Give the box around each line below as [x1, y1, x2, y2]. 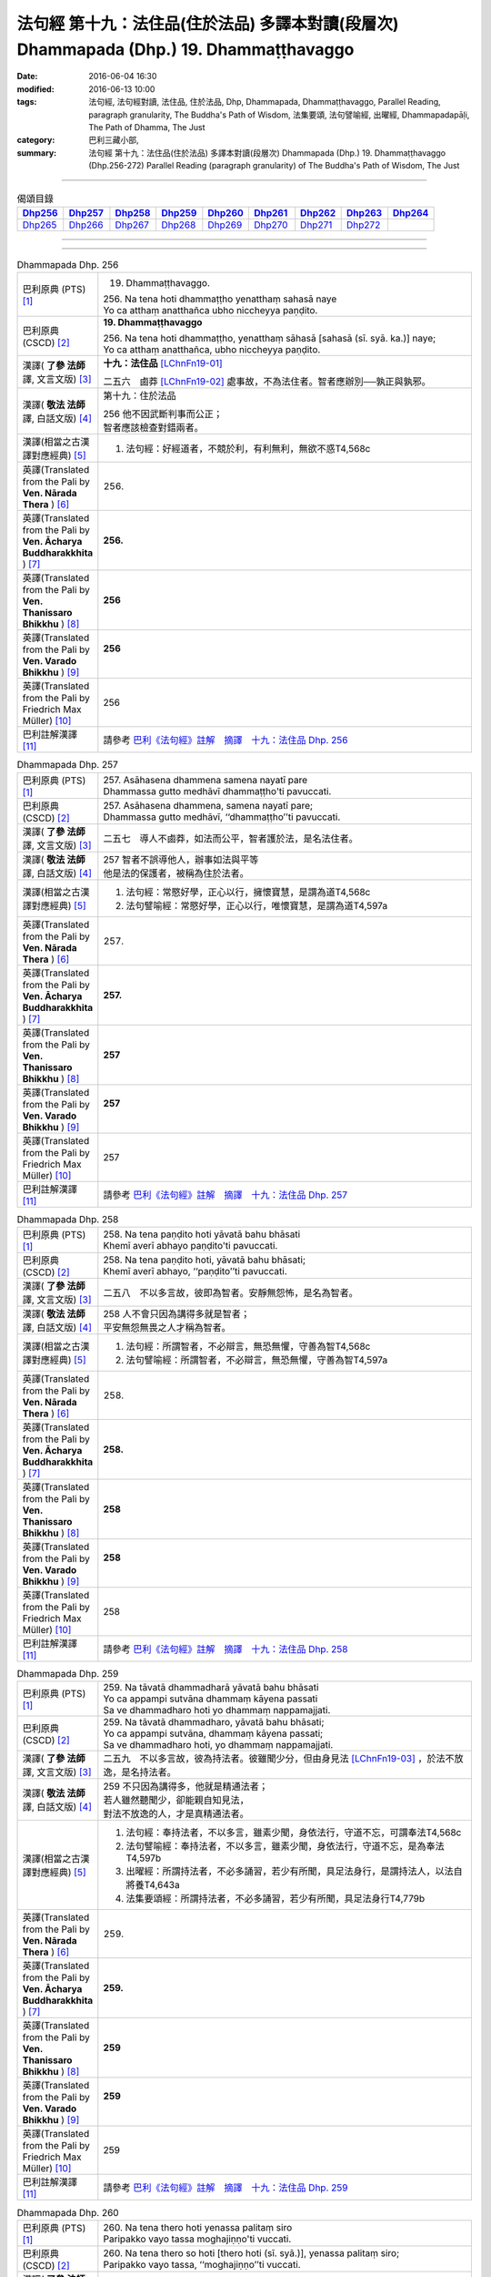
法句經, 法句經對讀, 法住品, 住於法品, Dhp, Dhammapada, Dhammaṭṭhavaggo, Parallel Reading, [88, 97, 441, 107]
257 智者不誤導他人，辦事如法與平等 [103, 853, 259, 865]
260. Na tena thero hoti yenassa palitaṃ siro [103, 2221, 293, 2233]
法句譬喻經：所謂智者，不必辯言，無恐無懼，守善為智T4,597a [125, 1353, 388, 1366]
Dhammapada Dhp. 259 [16, 1668, 119, 1680]
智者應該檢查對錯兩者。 [103, 422, 204, 434]
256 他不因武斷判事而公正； [103, 408, 223, 421]
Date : [16, 71, 38, 82]
